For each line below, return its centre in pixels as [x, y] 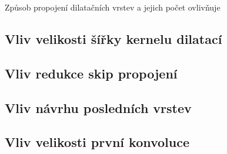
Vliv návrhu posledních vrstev [98, 107]
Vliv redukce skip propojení [91, 73]
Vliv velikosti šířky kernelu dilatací [113, 38]
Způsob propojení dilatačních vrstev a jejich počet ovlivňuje [113, 7]
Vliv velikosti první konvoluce [97, 142]
